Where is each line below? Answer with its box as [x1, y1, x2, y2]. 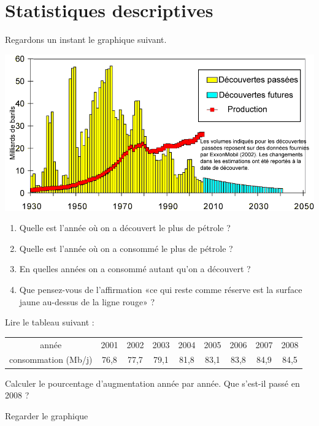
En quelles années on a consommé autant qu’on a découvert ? [19, 262, 251, 275]
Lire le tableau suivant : [5, 316, 94, 329]
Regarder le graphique [5, 409, 88, 422]
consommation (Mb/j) [9, 353, 93, 366]
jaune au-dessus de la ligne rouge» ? [19, 295, 155, 308]
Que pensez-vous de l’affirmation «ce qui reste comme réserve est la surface [19, 283, 302, 296]
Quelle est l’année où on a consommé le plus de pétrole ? [19, 242, 233, 254]
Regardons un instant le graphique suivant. [5, 33, 167, 46]
